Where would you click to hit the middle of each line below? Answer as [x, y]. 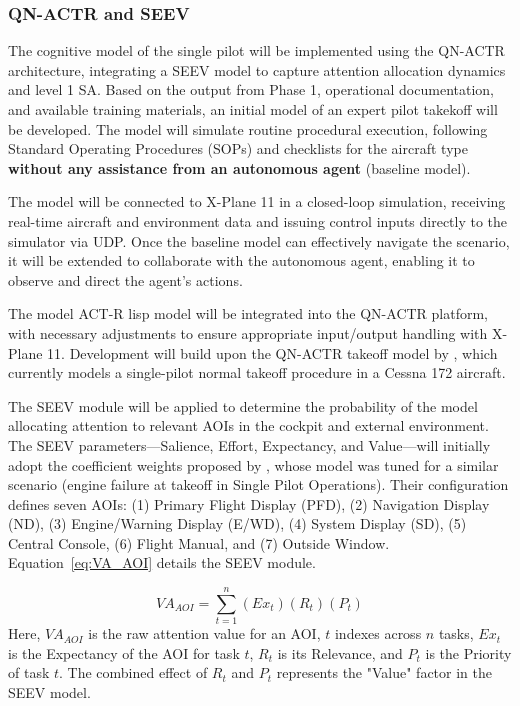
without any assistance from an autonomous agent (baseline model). [239, 167]
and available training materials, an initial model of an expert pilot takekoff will [253, 109]
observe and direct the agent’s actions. [125, 279]
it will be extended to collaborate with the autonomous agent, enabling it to [241, 260]
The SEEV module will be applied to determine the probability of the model [243, 405]
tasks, [456, 633]
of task [29, 672]
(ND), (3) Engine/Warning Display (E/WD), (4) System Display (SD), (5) [237, 523]
